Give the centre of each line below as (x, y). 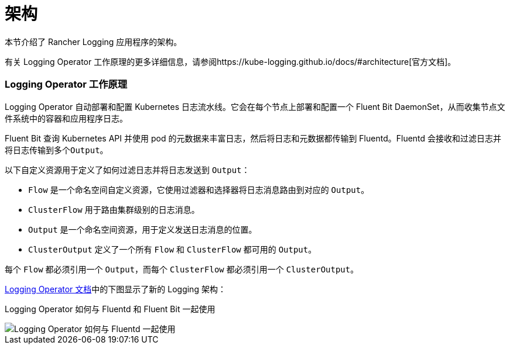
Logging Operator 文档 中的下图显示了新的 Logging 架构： (115, 289)
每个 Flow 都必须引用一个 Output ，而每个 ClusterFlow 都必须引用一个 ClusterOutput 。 (182, 269)
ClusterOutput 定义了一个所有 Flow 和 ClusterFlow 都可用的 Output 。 (172, 249)
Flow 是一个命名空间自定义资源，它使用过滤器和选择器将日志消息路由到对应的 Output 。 (199, 189)
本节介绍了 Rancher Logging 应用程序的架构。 (93, 42)
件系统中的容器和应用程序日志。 (66, 118)
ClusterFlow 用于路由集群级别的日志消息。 (114, 209)
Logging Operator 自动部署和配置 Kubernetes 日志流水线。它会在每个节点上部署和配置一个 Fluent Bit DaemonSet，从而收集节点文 (255, 106)
